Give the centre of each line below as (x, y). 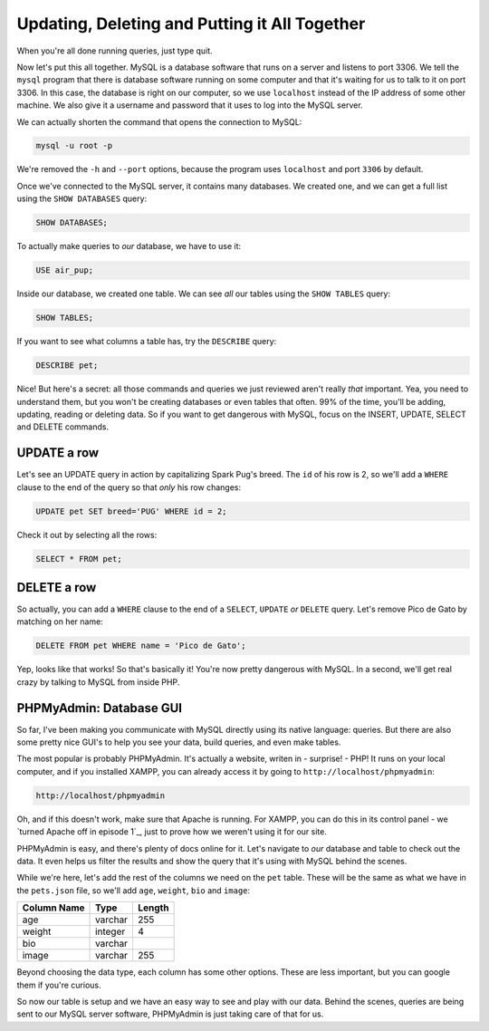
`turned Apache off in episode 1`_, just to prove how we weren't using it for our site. (172, 832)
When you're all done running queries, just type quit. (115, 51)
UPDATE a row (58, 453)
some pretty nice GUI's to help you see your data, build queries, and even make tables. (179, 742)
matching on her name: (60, 621)
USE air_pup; (65, 270)
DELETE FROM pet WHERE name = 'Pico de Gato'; (141, 646)
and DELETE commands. (62, 427)
